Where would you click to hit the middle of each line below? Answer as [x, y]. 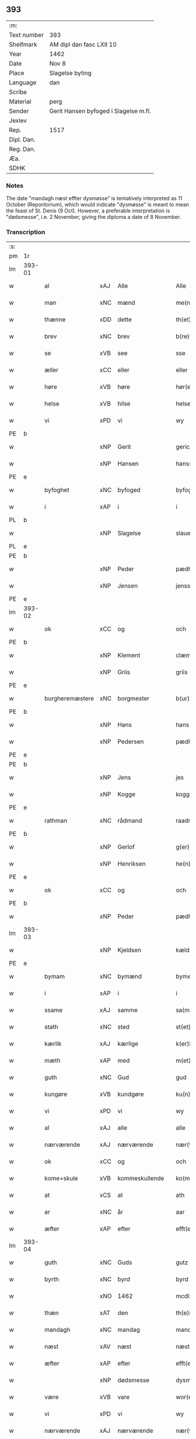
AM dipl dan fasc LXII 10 [83, 44]
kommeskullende [141, 1179]
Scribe [18, 92]
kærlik [53, 1044]
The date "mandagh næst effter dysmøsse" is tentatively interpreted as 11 [94, 198]
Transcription [26, 232]
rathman [56, 820]
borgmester [134, 699]
